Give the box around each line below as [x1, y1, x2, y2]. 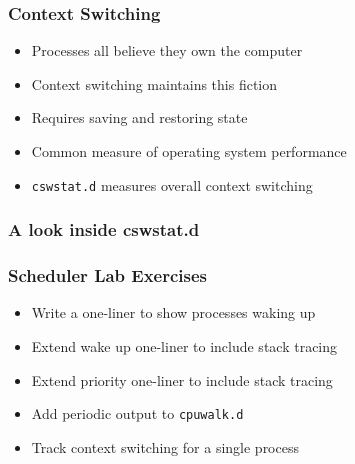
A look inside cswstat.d [8, 217, 200, 242]
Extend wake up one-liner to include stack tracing [31, 335, 338, 356]
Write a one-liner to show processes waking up [31, 302, 316, 323]
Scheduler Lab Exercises [8, 263, 208, 288]
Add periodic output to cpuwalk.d [31, 403, 244, 424]
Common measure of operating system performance [31, 141, 347, 161]
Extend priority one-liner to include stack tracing [31, 369, 333, 390]
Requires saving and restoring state [31, 107, 248, 128]
